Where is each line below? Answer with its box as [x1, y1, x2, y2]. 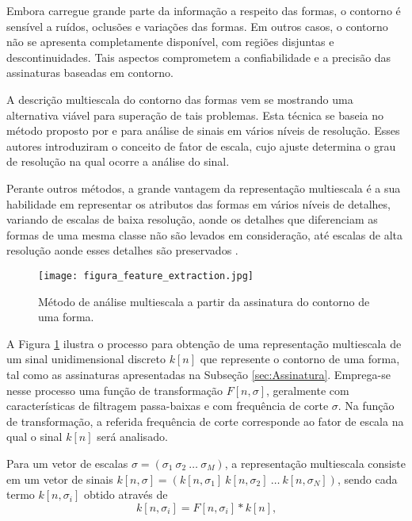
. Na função [338, 397, 395, 414]
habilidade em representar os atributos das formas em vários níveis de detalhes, [6, 195, 391, 212]
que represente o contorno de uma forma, [200, 351, 400, 367]
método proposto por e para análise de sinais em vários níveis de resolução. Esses [6, 122, 400, 139]
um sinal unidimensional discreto [6, 351, 166, 367]
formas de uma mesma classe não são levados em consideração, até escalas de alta [6, 226, 402, 243]
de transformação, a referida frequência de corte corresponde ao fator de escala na [6, 412, 404, 429]
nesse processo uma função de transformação [6, 381, 223, 398]
